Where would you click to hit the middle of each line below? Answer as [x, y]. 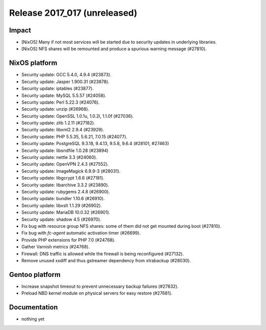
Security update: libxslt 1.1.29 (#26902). [62, 205]
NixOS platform [33, 63]
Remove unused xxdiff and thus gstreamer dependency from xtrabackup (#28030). [106, 260]
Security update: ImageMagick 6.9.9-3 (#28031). [71, 171]
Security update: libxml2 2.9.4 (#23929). [63, 130]
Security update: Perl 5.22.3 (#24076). [61, 102]
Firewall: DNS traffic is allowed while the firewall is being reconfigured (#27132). [103, 254]
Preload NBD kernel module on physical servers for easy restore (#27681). [97, 293]
